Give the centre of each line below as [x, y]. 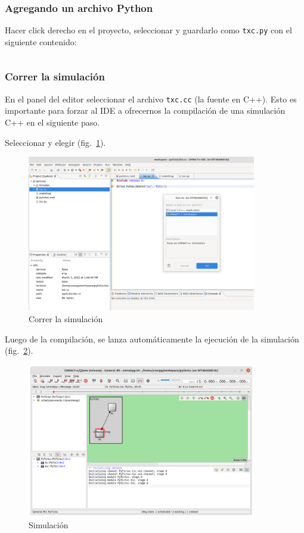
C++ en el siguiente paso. [52, 122]
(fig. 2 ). [19, 350]
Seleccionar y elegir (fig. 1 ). [55, 142]
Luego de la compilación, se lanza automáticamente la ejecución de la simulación [152, 339]
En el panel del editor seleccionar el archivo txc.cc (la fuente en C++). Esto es [151, 99]
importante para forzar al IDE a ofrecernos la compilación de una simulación [145, 110]
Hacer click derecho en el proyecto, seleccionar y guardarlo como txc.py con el [148, 30]
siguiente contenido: [41, 41]
